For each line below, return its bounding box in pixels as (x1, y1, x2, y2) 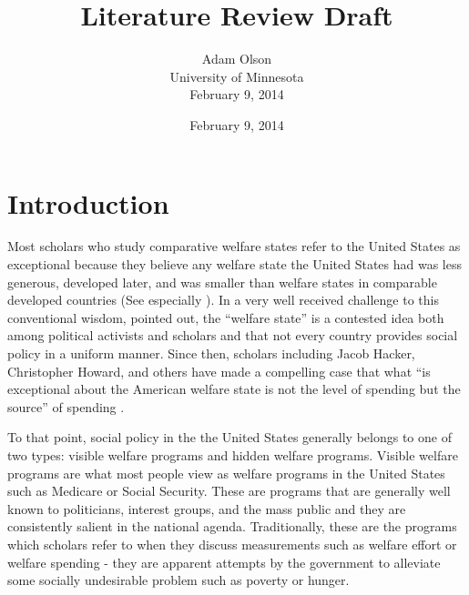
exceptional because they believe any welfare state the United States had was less (7, 255, 462, 274)
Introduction (7, 184, 169, 221)
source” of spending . (7, 397, 125, 416)
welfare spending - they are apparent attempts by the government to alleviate (7, 552, 441, 571)
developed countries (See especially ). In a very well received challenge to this (7, 290, 439, 309)
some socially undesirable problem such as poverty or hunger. (7, 570, 350, 590)
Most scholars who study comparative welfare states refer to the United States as (7, 237, 461, 256)
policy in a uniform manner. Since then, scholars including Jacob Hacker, (7, 344, 415, 362)
